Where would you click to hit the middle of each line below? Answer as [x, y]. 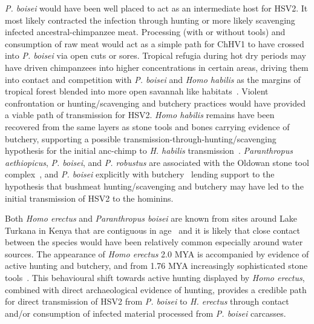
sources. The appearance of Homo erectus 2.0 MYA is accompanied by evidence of [157, 253]
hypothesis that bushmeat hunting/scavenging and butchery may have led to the [154, 186]
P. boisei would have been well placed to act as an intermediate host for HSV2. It [156, 8]
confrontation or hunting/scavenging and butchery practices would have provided [155, 103]
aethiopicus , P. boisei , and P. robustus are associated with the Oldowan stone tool [157, 162]
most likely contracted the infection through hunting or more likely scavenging [150, 20]
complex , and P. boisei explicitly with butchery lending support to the [140, 174]
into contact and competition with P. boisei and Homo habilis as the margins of [153, 79]
